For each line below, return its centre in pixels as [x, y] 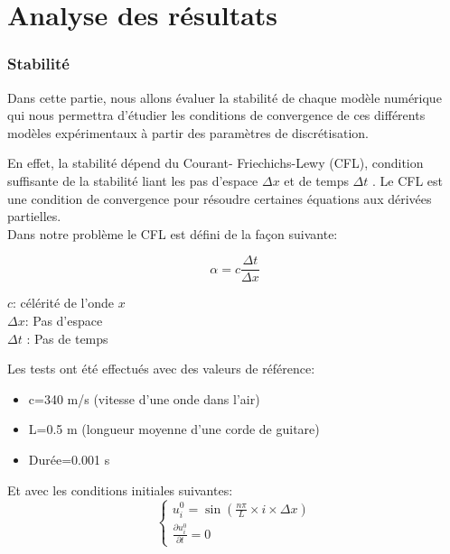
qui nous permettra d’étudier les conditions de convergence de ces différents [216, 115]
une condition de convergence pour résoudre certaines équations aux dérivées [220, 198]
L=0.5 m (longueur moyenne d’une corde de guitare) [174, 429]
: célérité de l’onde [64, 303]
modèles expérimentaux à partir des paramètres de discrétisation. [188, 132]
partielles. [34, 216]
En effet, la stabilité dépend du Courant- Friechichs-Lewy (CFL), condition [216, 163]
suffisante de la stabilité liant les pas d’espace [133, 180]
